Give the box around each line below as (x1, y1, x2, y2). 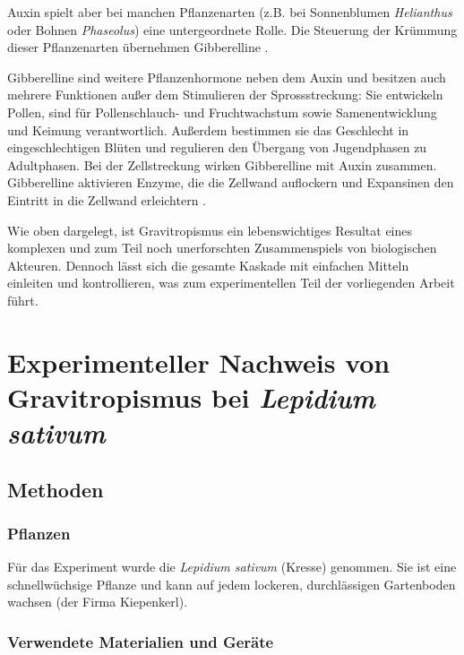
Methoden (7, 475, 104, 503)
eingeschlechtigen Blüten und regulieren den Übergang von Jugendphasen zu (7, 138, 427, 157)
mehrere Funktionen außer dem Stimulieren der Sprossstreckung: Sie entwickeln (7, 85, 443, 104)
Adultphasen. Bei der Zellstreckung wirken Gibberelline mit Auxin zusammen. (7, 155, 437, 174)
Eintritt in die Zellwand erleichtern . (7, 190, 207, 209)
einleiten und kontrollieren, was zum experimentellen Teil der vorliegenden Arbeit (7, 273, 455, 292)
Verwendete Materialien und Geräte (7, 630, 274, 652)
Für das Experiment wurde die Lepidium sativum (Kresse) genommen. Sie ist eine (7, 557, 457, 576)
